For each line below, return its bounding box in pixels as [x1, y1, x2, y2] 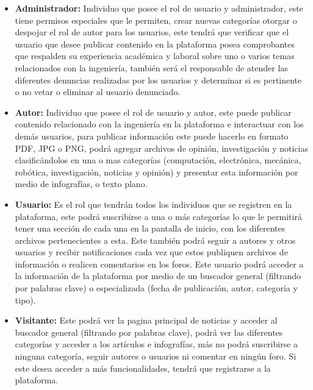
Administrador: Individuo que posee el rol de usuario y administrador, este [15, 2, 303, 14]
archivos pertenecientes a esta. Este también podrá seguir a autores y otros [15, 233, 296, 246]
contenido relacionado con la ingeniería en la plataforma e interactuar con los [15, 118, 304, 130]
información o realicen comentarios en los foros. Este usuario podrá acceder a [15, 257, 304, 270]
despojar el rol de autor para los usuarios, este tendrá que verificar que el [15, 26, 289, 38]
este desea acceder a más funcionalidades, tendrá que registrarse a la [15, 361, 271, 374]
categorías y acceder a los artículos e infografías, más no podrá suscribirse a [15, 338, 298, 350]
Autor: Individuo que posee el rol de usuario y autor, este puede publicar [15, 105, 292, 118]
